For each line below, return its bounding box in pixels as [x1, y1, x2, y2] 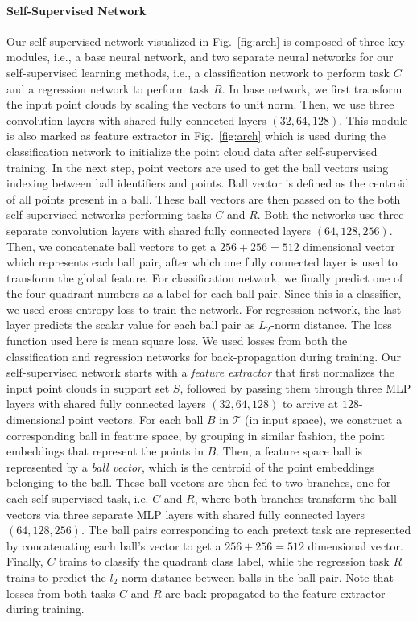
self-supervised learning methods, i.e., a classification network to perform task [6, 64, 390, 80]
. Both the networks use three [257, 206, 404, 223]
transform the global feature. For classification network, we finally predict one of [6, 269, 403, 286]
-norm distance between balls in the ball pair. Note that [118, 568, 394, 585]
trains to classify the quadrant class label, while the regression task [59, 553, 390, 570]
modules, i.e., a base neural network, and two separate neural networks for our [6, 48, 394, 65]
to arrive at [282, 395, 339, 412]
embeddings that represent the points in [6, 443, 204, 459]
